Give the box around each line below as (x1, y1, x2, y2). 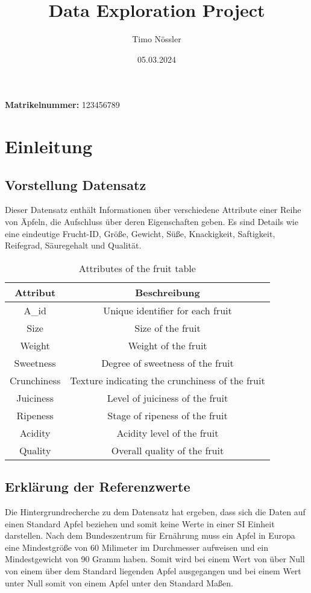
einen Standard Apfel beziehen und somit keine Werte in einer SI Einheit (5, 517, 275, 530)
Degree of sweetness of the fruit (101, 355, 234, 370)
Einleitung (5, 134, 93, 159)
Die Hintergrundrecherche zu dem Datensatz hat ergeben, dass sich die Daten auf (5, 506, 306, 518)
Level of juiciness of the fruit (107, 390, 228, 405)
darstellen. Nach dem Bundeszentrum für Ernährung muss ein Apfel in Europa (5, 529, 295, 542)
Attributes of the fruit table (78, 261, 196, 275)
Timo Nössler (132, 33, 181, 45)
